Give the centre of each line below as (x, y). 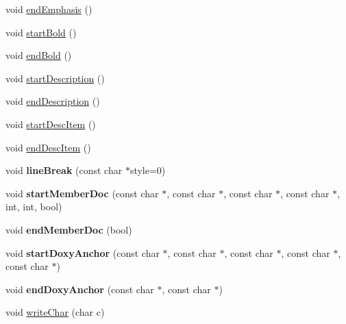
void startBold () (41, 32)
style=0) (148, 170)
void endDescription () (53, 101)
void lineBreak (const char (64, 170)
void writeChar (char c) (55, 312)
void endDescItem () (48, 147)
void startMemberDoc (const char (82, 193)
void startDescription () (55, 78)
